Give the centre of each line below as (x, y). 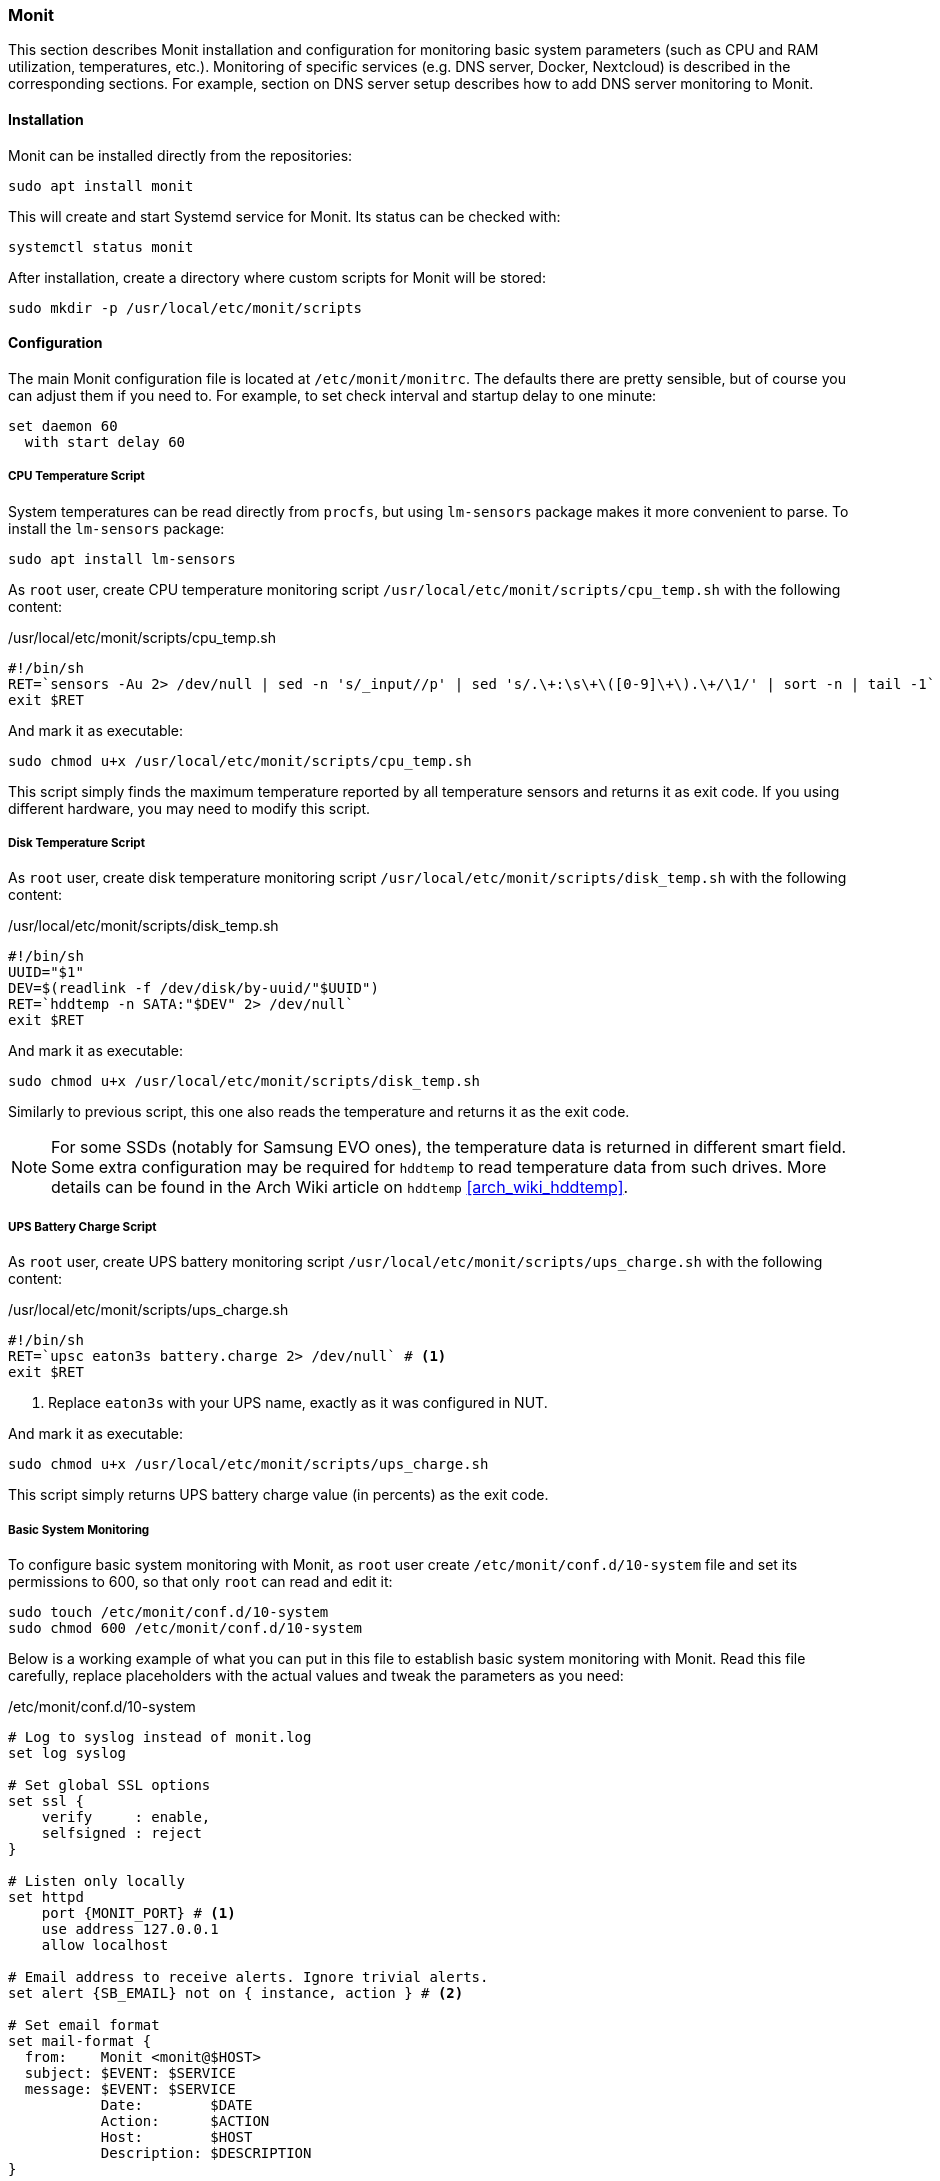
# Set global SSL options (109, 1784)
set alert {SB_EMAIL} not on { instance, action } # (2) (236, 1992)
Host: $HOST (176, 2136)
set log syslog (67, 1752)
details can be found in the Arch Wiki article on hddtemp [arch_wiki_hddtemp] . (340, 1187)
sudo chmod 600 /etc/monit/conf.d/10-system (185, 1627)
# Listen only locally (97, 1880)
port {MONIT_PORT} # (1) (138, 1912)
